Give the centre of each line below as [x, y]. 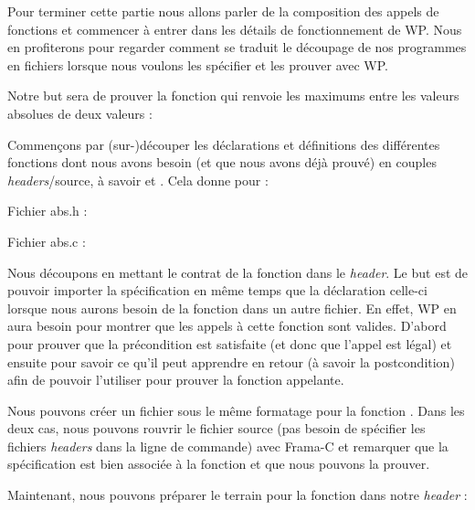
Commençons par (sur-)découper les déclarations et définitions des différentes [224, 144]
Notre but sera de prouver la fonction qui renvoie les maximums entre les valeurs [233, 96]
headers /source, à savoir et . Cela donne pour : [138, 180]
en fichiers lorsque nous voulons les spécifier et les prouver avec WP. [198, 64]
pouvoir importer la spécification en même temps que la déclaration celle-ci [217, 290]
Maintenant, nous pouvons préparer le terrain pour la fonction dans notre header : [237, 495]
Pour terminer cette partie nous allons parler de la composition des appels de [223, 11]
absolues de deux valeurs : [80, 113]
